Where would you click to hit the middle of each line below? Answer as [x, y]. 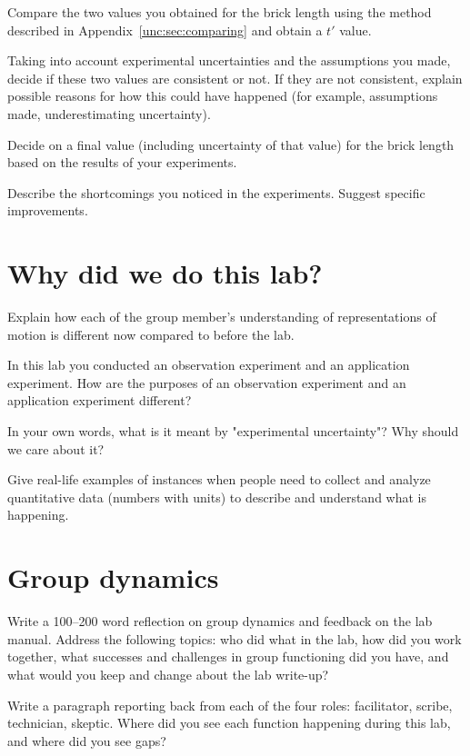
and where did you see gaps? [87, 740]
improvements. [48, 210]
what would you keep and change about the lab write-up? [168, 674]
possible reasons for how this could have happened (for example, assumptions [223, 96]
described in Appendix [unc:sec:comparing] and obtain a [165, 30]
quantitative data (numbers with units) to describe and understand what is [217, 497]
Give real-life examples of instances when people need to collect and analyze [219, 479]
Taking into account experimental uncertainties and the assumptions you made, [229, 60]
